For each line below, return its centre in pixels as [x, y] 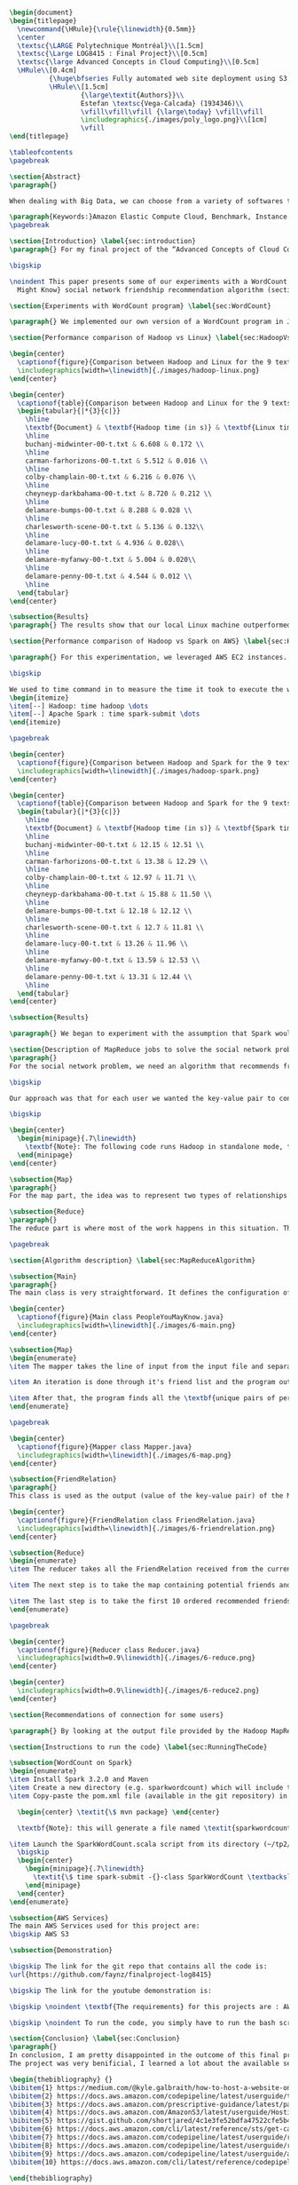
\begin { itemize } [39, 698]
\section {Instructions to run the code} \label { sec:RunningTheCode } [138, 1747]
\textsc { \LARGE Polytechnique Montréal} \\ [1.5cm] [110, 45]
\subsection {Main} [43, 1276]
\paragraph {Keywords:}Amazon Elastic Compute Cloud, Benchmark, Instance [149, 217]
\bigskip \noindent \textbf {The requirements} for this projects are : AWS [152, 2007]
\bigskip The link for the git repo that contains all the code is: [138, 1967]
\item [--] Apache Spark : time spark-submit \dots [105, 714]
